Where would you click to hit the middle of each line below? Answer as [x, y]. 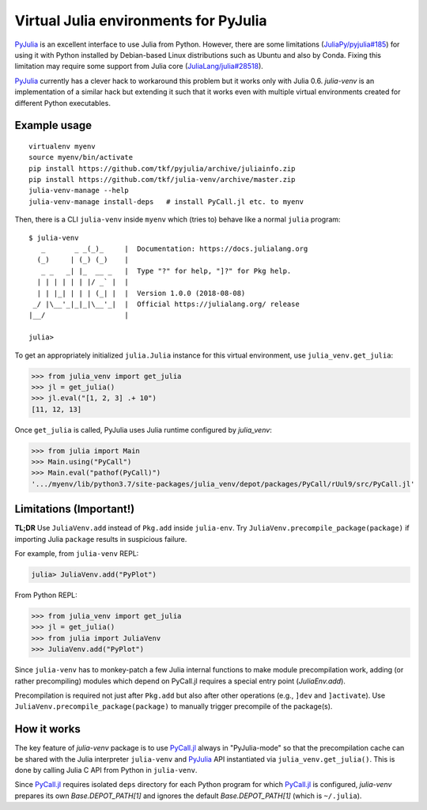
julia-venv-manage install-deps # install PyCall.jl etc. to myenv [166, 201]
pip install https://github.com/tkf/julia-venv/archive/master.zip [162, 180]
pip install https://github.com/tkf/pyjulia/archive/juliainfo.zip [162, 168]
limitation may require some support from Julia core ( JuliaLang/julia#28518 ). [139, 66]
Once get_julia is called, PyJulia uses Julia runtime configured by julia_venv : [143, 430]
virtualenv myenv [62, 146]
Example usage [53, 125]
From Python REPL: [46, 595]
